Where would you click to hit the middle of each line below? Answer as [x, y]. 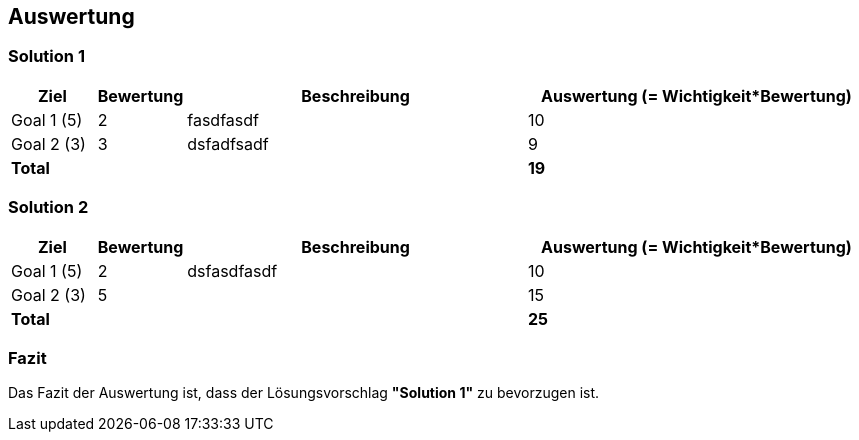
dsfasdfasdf [232, 270]
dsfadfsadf [228, 143]
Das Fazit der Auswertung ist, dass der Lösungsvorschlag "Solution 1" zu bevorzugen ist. [304, 393]
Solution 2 [48, 207]
